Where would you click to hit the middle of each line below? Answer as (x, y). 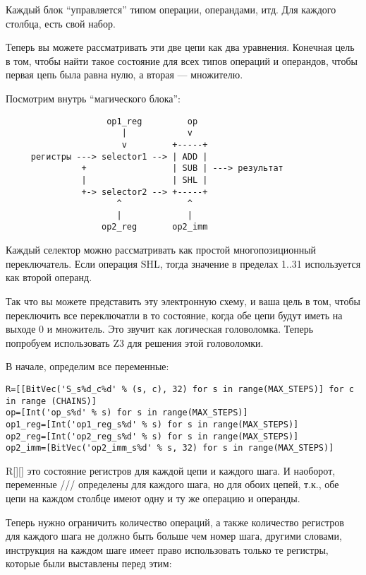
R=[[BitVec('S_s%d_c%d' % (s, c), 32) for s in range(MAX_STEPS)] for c (180, 389)
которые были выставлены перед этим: (89, 563)
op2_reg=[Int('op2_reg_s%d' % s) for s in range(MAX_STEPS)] (152, 436)
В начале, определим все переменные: (87, 366)
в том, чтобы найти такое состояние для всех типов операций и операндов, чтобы (182, 60)
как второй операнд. (49, 277)
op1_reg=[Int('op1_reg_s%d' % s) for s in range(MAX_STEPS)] (152, 424)
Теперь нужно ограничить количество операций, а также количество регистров (175, 522)
